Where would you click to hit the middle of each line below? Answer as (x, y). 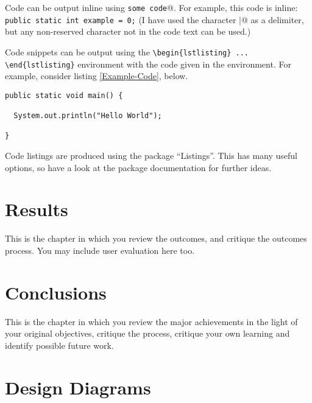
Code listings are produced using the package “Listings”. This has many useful (151, 156)
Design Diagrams (78, 387)
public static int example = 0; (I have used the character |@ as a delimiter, (154, 19)
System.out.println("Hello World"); (88, 116)
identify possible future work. (59, 345)
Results (37, 209)
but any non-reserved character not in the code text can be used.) (128, 31)
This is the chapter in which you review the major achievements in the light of (151, 321)
